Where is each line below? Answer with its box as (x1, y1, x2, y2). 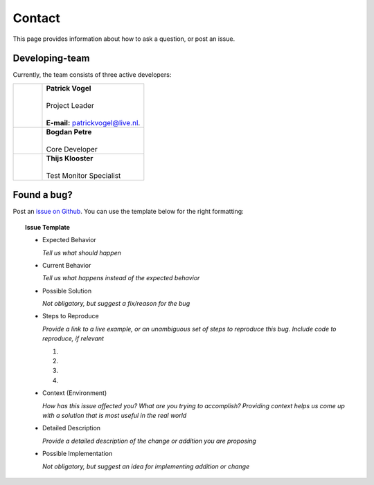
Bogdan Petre (46, 127, 92, 136)
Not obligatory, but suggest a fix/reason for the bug (42, 300, 190, 308)
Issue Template (25, 223, 71, 231)
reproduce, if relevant (42, 334, 104, 342)
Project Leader (46, 100, 95, 110)
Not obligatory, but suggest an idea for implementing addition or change (42, 462, 250, 470)
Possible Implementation (42, 450, 113, 458)
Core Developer (46, 144, 98, 154)
